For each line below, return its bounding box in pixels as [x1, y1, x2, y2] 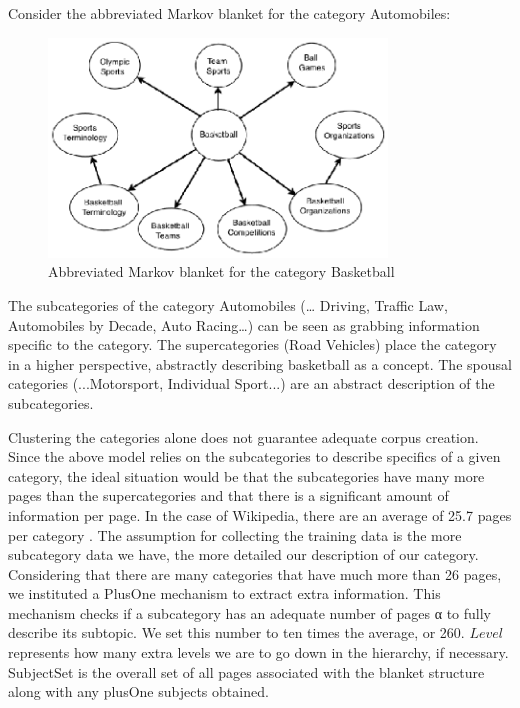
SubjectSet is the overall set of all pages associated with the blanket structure [8, 661, 485, 682]
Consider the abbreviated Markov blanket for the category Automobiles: [8, 3, 451, 23]
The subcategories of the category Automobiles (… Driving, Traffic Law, [8, 294, 448, 315]
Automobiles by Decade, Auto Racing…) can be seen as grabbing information [8, 314, 480, 335]
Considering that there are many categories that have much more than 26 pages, [8, 563, 502, 584]
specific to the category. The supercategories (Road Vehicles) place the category [8, 334, 497, 355]
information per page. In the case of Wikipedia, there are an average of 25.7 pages [8, 504, 512, 525]
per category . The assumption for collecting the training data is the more [8, 524, 462, 545]
